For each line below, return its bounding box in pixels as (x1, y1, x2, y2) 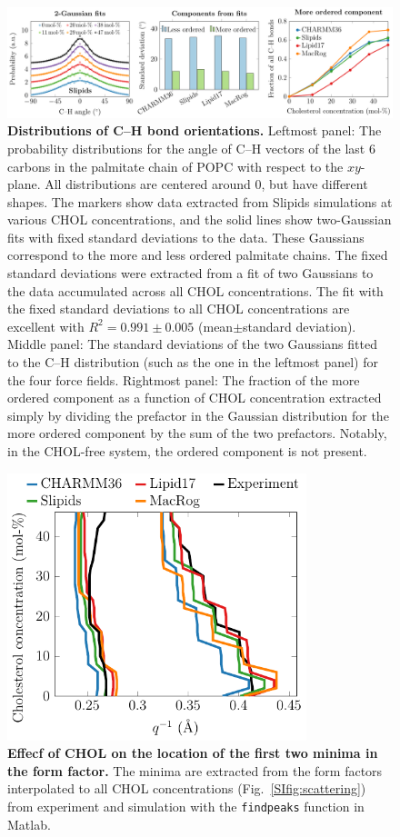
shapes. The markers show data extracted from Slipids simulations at (7, 192, 393, 211)
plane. (7, 174, 41, 194)
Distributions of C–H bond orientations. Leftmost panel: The (7, 121, 382, 140)
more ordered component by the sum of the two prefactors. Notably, (7, 423, 387, 443)
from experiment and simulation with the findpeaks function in (7, 797, 365, 816)
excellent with (7, 316, 85, 335)
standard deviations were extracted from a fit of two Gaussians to (7, 264, 374, 283)
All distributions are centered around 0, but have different (45, 174, 368, 194)
